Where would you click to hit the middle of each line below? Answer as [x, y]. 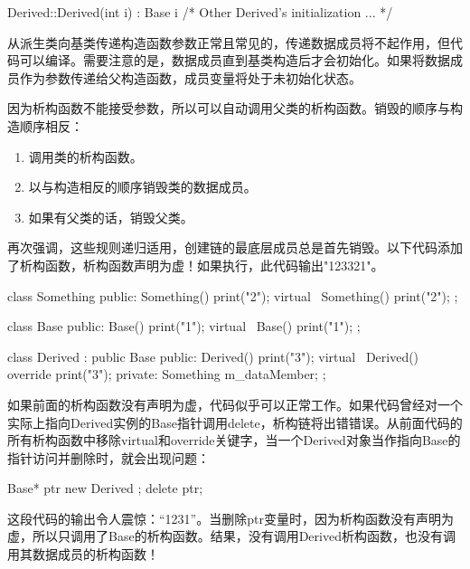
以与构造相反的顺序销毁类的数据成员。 [142, 187]
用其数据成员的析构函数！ [83, 554]
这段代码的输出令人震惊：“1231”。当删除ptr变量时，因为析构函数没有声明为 [230, 518]
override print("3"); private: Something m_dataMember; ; [167, 374]
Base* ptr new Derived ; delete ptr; [105, 488]
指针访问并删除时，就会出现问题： [108, 457]
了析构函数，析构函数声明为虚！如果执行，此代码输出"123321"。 [196, 265]
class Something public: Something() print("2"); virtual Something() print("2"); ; [233, 295]
